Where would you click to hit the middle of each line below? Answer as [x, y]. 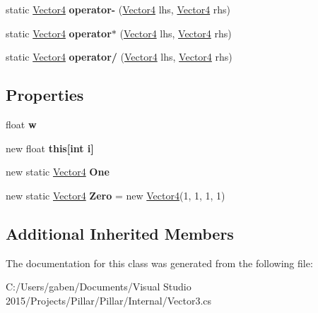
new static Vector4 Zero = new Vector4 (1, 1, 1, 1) [116, 195]
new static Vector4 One [58, 172]
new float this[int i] [50, 148]
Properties [45, 95]
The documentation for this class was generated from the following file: [159, 263]
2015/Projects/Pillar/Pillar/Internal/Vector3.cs [109, 300]
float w [21, 124]
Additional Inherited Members [120, 233]
